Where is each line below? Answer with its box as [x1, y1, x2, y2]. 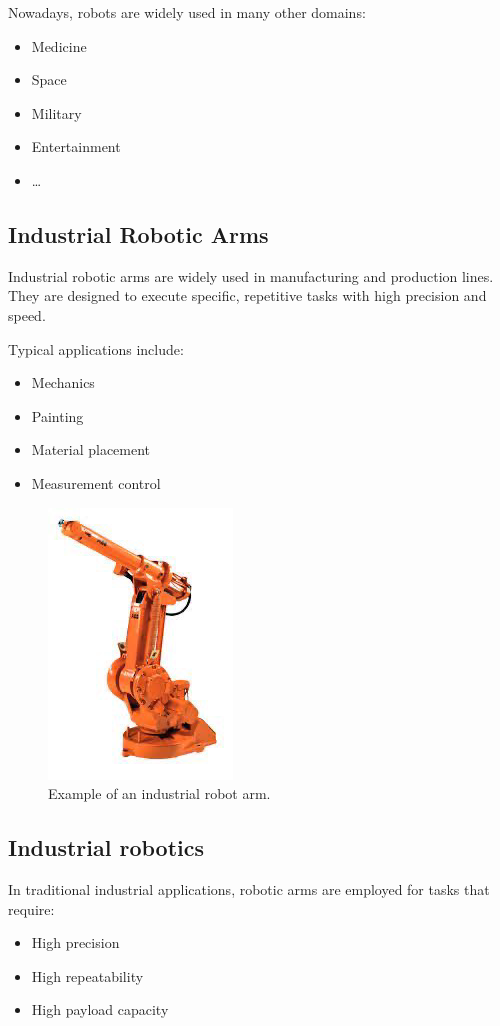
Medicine [31, 35, 87, 56]
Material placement [31, 439, 151, 460]
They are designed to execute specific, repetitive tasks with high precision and [8, 285, 487, 306]
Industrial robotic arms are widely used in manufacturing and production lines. [8, 265, 494, 286]
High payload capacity [31, 999, 169, 1020]
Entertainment [31, 136, 121, 157]
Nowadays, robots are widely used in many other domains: [8, 2, 366, 22]
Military [31, 102, 82, 123]
